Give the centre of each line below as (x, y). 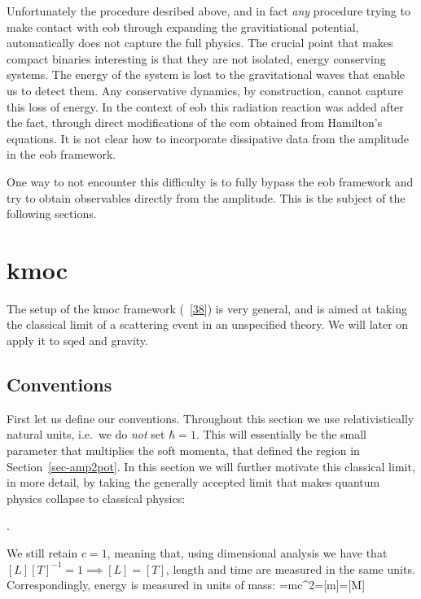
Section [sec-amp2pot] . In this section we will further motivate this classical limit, (211, 466)
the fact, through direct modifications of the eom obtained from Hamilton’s (195, 122)
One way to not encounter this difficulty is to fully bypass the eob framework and (210, 181)
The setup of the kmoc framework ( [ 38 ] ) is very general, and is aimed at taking (207, 308)
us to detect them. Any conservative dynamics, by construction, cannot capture (205, 90)
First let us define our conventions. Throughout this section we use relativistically (210, 418)
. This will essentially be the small (281, 434)
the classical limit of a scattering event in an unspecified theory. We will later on (208, 324)
